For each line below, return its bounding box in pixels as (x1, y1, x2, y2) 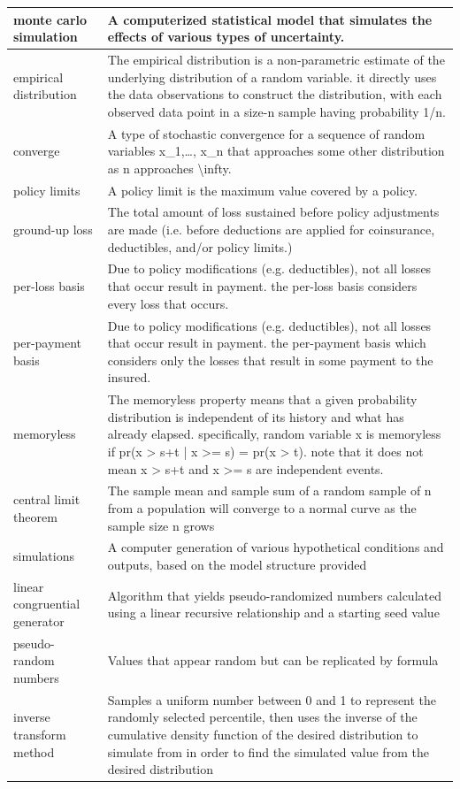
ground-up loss (13, 220, 93, 239)
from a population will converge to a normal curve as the (107, 498, 417, 517)
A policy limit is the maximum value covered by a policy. (107, 180, 418, 199)
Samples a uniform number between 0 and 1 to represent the (107, 690, 437, 709)
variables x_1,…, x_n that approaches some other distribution (107, 142, 445, 160)
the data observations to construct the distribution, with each (107, 85, 442, 103)
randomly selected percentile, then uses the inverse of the (107, 708, 418, 726)
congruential (13, 594, 80, 613)
